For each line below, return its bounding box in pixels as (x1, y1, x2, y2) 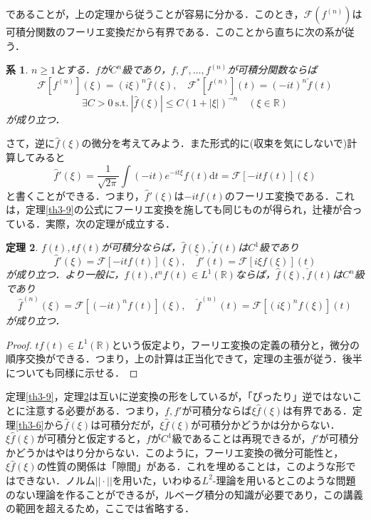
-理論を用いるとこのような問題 (212, 472, 356, 487)
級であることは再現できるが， (172, 431, 311, 446)
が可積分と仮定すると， (36, 431, 147, 446)
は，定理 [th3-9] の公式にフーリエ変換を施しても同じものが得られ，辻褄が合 (6, 202, 352, 217)
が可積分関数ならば (227, 62, 318, 77)
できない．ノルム (15, 472, 95, 487)
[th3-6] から (16, 417, 64, 432)
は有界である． (283, 402, 352, 417)
